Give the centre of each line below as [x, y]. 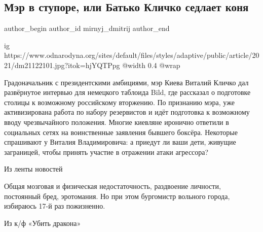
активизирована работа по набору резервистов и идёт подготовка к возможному [127, 112]
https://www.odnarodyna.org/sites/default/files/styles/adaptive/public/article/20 [132, 55]
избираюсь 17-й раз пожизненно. [55, 206]
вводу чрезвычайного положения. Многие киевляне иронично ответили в [117, 122]
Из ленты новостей [33, 169]
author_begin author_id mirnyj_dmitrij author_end [87, 28]
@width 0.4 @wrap [151, 65]
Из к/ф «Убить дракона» [43, 223]
